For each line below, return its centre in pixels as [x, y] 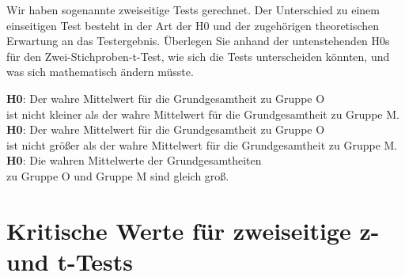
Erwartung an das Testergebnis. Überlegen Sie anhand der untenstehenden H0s [198, 41]
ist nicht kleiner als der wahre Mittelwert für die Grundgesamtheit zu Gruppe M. [203, 114]
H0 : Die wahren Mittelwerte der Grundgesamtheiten [134, 160]
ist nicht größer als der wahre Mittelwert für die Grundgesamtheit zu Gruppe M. [202, 144]
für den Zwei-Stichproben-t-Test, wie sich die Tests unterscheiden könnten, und [198, 56]
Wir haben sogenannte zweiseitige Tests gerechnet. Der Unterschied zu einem [193, 9]
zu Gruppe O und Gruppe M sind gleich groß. [118, 175]
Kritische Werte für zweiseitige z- [193, 230]
